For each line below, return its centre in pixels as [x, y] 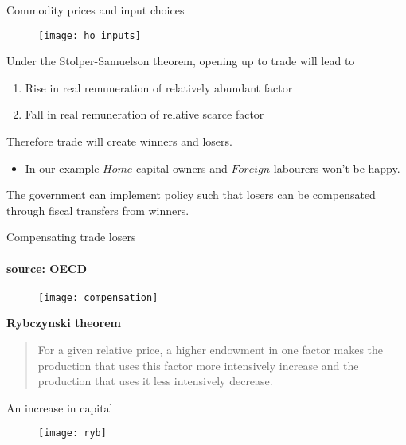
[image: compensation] [98, 297]
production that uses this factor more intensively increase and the [198, 365]
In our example [62, 168]
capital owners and [182, 168]
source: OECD [47, 268]
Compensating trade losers [71, 237]
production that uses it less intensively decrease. [155, 381]
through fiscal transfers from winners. [98, 210]
